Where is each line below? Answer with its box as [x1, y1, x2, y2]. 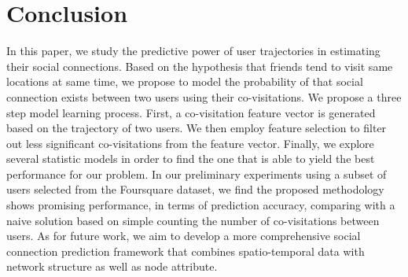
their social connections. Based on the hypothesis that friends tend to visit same [6, 57, 393, 74]
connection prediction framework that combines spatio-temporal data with [6, 242, 365, 259]
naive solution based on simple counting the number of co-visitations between [6, 212, 380, 228]
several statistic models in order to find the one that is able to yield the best [6, 150, 375, 167]
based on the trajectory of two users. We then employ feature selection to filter [6, 120, 387, 136]
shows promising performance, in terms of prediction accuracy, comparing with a [6, 197, 395, 213]
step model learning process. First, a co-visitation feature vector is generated [6, 104, 376, 120]
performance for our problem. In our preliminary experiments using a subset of [6, 165, 387, 182]
